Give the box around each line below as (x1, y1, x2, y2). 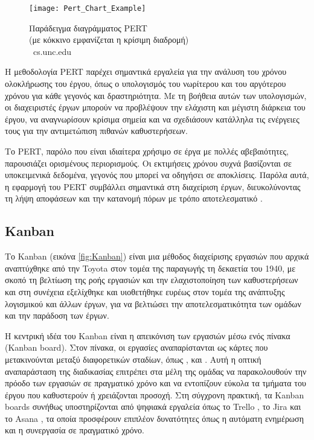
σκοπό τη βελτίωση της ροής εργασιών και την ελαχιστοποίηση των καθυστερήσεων (5, 273, 298, 286)
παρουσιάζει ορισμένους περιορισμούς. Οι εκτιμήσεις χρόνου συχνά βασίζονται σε (5, 156, 292, 169)
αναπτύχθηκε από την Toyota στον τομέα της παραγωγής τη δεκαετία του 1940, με (5, 261, 296, 274)
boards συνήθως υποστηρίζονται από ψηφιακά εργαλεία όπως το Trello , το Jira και (5, 400, 301, 413)
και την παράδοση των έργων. (5, 309, 109, 322)
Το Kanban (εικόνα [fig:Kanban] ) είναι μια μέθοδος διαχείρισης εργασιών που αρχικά (5, 250, 309, 263)
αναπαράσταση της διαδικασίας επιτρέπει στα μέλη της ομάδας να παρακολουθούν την (5, 365, 307, 377)
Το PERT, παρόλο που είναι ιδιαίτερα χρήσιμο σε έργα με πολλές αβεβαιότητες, (5, 145, 289, 157)
